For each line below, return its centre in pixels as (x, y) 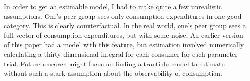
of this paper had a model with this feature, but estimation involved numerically (124, 44)
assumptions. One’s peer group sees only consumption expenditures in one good (123, 16)
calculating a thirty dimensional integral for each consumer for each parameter (121, 54)
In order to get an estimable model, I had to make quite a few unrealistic (113, 6)
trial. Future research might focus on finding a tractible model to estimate (114, 63)
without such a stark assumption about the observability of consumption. (113, 73)
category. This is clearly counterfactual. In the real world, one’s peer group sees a (125, 25)
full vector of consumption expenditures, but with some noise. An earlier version (124, 35)
